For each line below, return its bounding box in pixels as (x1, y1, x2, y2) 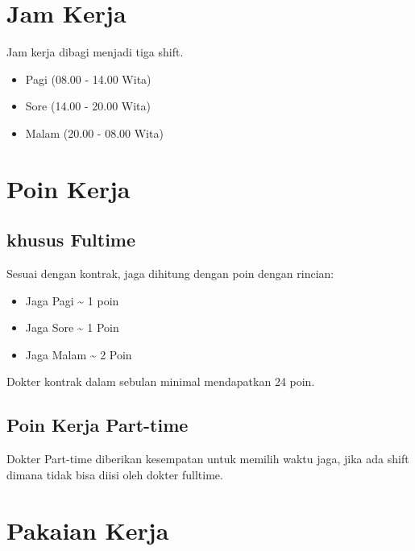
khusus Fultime (6, 227, 136, 252)
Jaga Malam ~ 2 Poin (25, 346, 132, 362)
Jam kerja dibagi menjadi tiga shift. (6, 43, 184, 60)
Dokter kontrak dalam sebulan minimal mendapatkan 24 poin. (6, 373, 315, 390)
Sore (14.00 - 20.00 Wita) (25, 97, 151, 114)
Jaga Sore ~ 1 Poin (25, 319, 119, 336)
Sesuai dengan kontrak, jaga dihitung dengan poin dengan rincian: (6, 265, 334, 282)
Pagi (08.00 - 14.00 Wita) (25, 70, 151, 87)
